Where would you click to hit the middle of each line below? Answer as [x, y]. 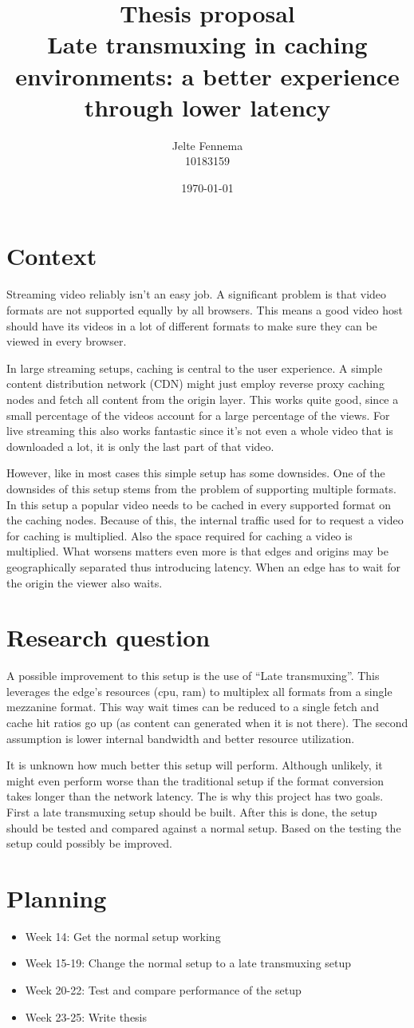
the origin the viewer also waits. [85, 582]
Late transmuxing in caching [207, 44]
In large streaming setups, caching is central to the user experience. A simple [195, 368]
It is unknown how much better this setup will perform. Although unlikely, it [195, 765]
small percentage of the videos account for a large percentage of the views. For [198, 415]
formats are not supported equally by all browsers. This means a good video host [205, 310]
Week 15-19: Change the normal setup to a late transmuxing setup [188, 963]
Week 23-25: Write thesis [86, 1016]
